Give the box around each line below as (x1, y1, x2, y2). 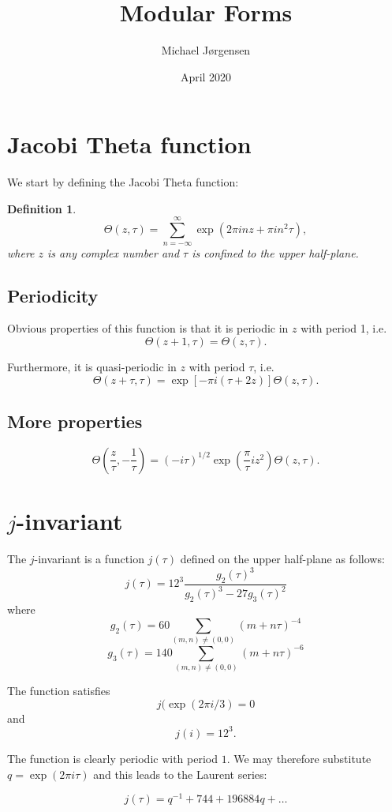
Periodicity (7, 283, 99, 307)
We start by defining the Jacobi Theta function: (7, 174, 239, 190)
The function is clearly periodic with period (7, 750, 218, 766)
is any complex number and (47, 244, 180, 261)
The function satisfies (7, 682, 110, 699)
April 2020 (180, 68, 232, 85)
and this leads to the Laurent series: (93, 765, 267, 782)
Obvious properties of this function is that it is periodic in (7, 320, 289, 336)
